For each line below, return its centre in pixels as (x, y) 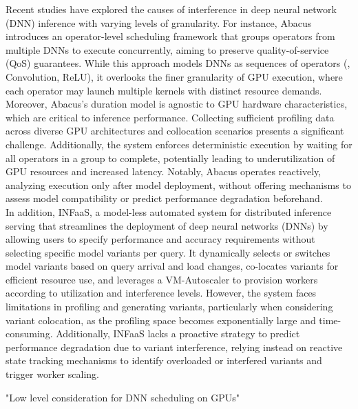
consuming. (29, 333)
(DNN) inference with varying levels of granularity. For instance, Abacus (159, 22)
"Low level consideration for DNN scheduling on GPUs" (123, 397)
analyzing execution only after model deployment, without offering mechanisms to (178, 184)
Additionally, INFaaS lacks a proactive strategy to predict (178, 333)
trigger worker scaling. (52, 374)
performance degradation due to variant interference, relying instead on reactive (174, 347)
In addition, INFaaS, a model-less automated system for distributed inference (169, 211)
